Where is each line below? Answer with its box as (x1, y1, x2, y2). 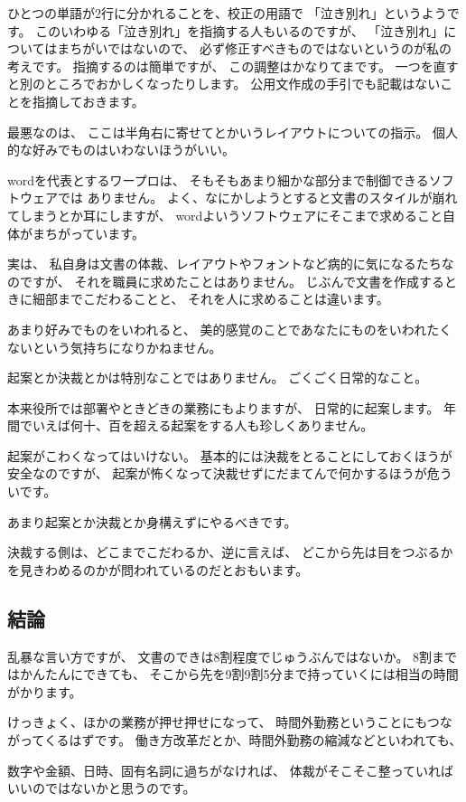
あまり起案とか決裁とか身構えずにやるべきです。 (7, 512, 297, 531)
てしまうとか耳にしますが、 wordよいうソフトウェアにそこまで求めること (7, 205, 443, 224)
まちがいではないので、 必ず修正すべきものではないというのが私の (57, 39, 452, 58)
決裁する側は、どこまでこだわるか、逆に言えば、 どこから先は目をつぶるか (7, 543, 453, 561)
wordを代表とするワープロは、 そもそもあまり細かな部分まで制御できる (7, 170, 429, 189)
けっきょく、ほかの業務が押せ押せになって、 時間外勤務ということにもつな (7, 712, 452, 731)
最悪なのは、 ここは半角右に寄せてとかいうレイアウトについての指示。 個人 (7, 122, 458, 141)
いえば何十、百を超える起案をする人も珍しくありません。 (32, 416, 374, 435)
